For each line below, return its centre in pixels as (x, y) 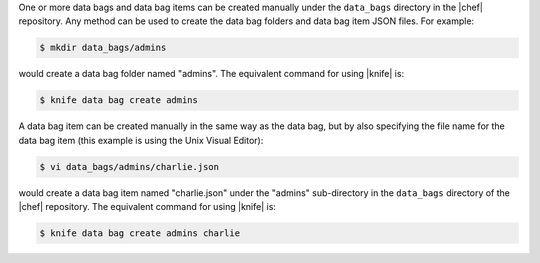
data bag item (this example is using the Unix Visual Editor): (141, 140)
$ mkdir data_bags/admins (103, 48)
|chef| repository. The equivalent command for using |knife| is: (147, 207)
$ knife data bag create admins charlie (139, 233)
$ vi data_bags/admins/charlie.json (129, 166)
